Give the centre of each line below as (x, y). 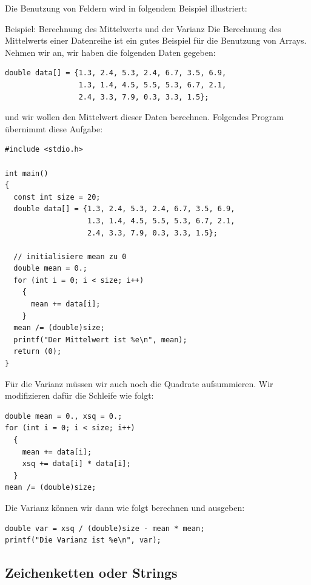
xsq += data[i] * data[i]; (76, 464)
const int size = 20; (57, 197)
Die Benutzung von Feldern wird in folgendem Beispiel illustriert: (126, 8)
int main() (27, 173)
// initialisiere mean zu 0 (70, 256)
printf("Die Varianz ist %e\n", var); (83, 540)
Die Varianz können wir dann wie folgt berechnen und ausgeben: (125, 507)
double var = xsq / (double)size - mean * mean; (105, 528)
